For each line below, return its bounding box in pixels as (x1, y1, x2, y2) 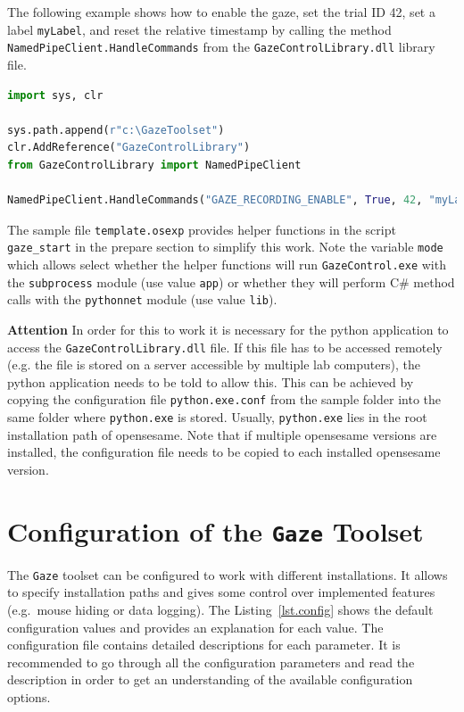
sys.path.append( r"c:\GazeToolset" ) (7, 123, 225, 137)
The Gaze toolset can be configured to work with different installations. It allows (7, 565, 448, 584)
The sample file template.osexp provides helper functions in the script (7, 219, 396, 238)
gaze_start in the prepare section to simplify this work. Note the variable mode (7, 237, 443, 256)
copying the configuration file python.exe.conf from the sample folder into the (7, 390, 441, 409)
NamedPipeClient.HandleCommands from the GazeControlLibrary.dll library (7, 37, 435, 56)
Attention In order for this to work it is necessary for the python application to (7, 319, 449, 338)
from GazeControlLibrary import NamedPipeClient (7, 158, 302, 171)
